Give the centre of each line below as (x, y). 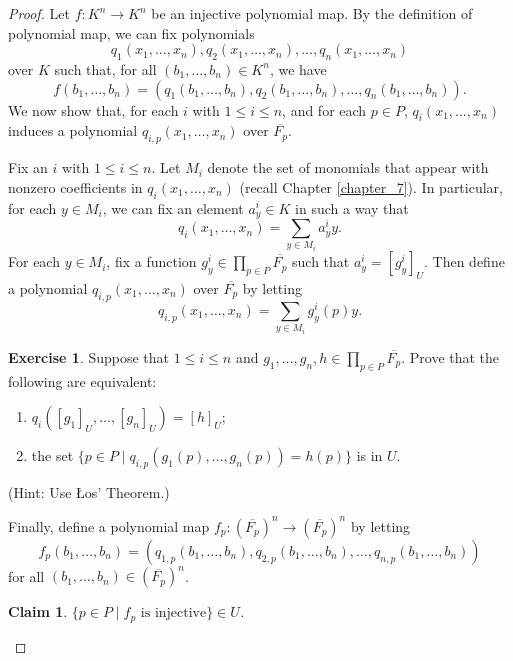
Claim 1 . (38, 611)
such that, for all (105, 68)
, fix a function (151, 261)
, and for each (324, 109)
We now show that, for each (93, 109)
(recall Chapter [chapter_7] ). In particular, (371, 186)
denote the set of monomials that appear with (348, 167)
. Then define (464, 261)
